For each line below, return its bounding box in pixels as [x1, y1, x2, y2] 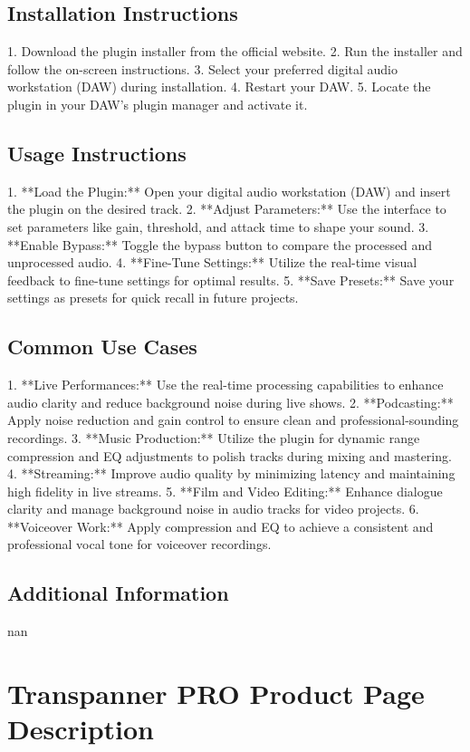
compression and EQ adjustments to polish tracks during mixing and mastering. [7, 446, 452, 465]
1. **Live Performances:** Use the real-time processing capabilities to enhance [7, 375, 444, 394]
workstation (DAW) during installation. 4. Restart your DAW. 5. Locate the [7, 77, 431, 96]
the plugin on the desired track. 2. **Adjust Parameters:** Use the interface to [7, 199, 446, 218]
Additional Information [7, 579, 229, 607]
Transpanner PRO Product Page [7, 675, 425, 712]
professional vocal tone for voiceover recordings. [7, 535, 272, 554]
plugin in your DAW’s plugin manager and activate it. [7, 94, 308, 113]
